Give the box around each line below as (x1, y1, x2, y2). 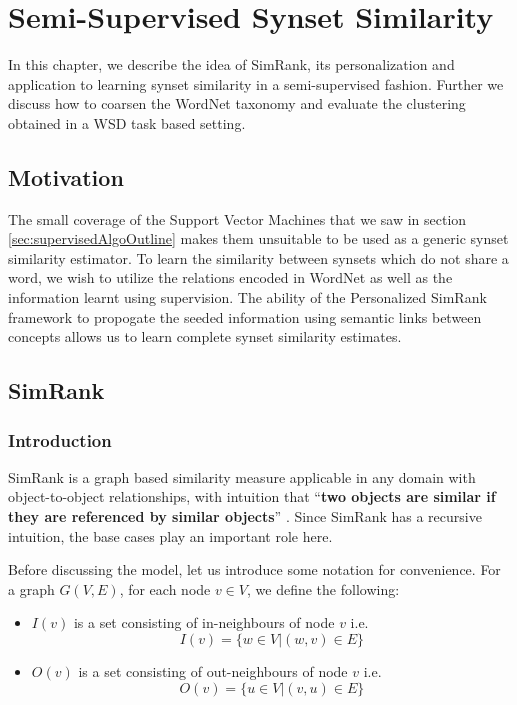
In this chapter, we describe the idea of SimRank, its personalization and (8, 54, 455, 75)
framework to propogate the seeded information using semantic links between (8, 306, 482, 327)
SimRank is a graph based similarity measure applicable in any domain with (8, 466, 476, 487)
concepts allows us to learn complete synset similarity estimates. (8, 326, 402, 347)
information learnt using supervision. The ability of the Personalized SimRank (8, 287, 487, 308)
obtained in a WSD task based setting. (8, 112, 246, 133)
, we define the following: (247, 578, 400, 599)
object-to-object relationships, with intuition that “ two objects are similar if (8, 486, 496, 507)
